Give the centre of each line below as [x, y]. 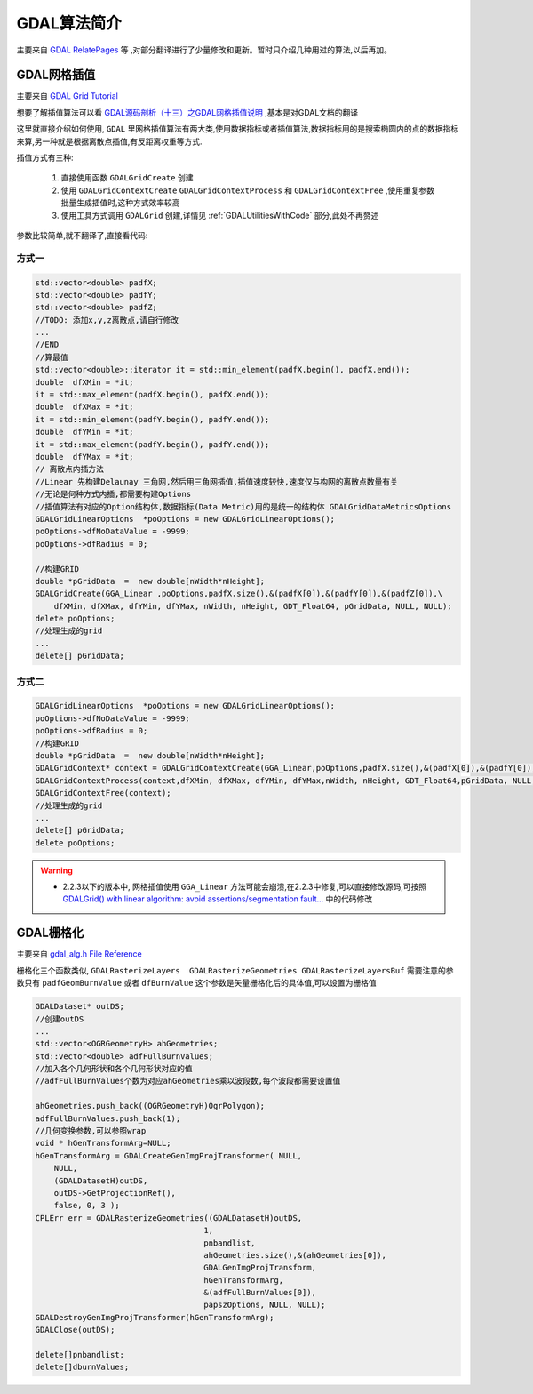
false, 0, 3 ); [87, 1206]
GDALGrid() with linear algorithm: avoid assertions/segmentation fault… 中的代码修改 [218, 899]
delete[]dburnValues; [82, 1367]
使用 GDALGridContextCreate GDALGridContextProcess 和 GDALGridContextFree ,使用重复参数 [248, 190]
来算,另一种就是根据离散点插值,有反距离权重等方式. [110, 141]
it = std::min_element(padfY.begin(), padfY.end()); [152, 419]
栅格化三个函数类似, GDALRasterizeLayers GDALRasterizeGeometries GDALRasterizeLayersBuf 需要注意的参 [235, 970]
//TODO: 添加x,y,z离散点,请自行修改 [107, 320]
